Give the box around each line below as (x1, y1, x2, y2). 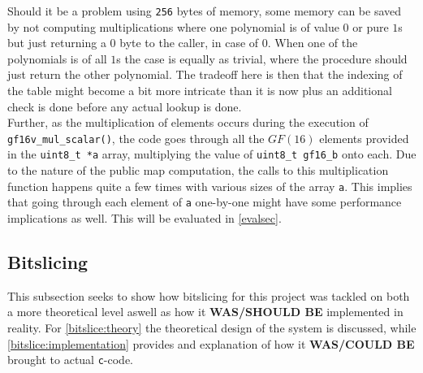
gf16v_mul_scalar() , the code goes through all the (7, 129, 265, 146)
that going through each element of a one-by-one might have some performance (7, 193, 402, 210)
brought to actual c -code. (7, 351, 134, 368)
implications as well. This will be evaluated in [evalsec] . (7, 210, 282, 227)
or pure (352, 18, 389, 35)
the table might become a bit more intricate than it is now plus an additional (7, 82, 392, 99)
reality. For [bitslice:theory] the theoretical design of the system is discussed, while (7, 319, 417, 336)
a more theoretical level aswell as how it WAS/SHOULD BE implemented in (7, 303, 404, 320)
